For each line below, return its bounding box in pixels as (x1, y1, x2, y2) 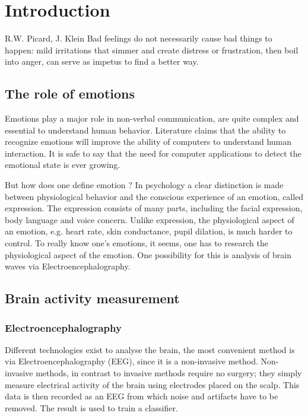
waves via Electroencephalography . (5, 260, 131, 272)
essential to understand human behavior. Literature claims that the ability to (5, 123, 286, 136)
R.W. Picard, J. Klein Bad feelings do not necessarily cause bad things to (5, 32, 272, 45)
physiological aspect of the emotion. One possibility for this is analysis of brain (5, 248, 291, 261)
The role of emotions (5, 84, 135, 103)
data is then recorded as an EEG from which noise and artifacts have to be (5, 390, 278, 402)
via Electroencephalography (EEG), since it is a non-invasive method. (5, 355, 258, 367)
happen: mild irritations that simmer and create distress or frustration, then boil (5, 43, 299, 56)
